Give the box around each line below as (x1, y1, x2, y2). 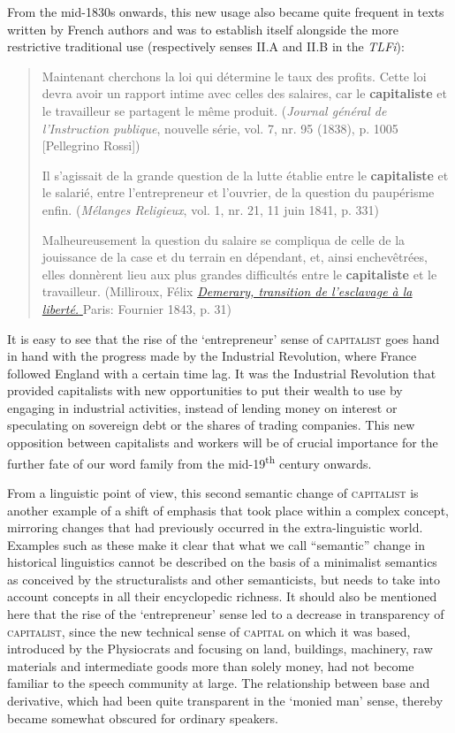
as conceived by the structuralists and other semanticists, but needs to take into (7, 569, 440, 588)
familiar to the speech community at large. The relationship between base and (7, 674, 430, 692)
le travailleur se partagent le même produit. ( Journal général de (42, 101, 387, 119)
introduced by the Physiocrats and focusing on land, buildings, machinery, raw (7, 639, 433, 658)
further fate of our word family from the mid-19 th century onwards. (7, 451, 372, 472)
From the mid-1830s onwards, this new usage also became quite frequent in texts (7, 3, 444, 20)
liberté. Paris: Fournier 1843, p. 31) (42, 299, 232, 317)
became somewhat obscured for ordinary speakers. (7, 708, 278, 727)
